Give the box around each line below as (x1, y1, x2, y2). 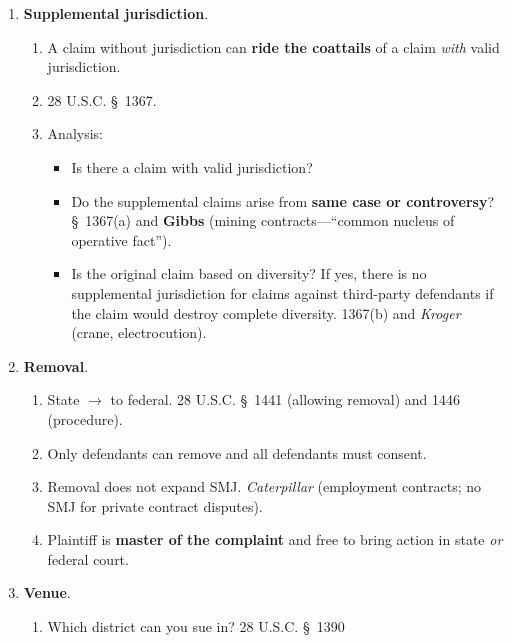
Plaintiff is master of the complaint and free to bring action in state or (47, 529, 503, 550)
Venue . (23, 582, 71, 603)
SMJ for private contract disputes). (47, 495, 263, 516)
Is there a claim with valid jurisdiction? (71, 156, 313, 177)
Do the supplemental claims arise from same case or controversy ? (71, 190, 494, 211)
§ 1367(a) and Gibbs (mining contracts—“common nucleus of (71, 210, 455, 231)
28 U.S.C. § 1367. (47, 89, 157, 110)
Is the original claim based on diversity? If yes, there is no (71, 263, 427, 284)
